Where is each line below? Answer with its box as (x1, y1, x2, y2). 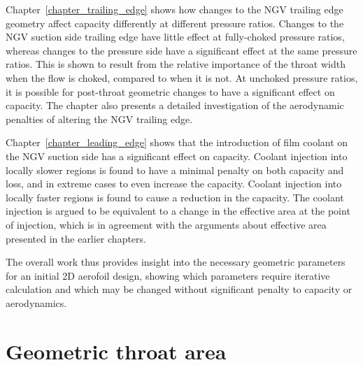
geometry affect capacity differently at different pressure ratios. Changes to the (6, 15, 344, 30)
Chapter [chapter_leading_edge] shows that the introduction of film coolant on (6, 135, 348, 150)
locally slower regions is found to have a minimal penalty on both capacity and (6, 162, 344, 177)
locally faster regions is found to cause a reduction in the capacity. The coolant (6, 189, 344, 204)
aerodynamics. (6, 295, 67, 310)
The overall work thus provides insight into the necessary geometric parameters (6, 255, 346, 269)
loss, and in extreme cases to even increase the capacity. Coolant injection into (6, 176, 342, 191)
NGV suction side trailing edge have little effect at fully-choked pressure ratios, (6, 29, 345, 44)
